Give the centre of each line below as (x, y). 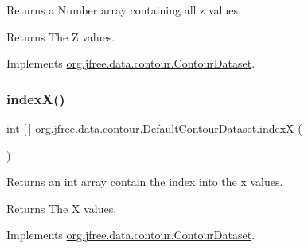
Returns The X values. (62, 208)
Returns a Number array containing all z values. (124, 10)
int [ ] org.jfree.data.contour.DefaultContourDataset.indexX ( (154, 128)
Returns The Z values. (61, 36)
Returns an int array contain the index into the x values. (145, 182)
